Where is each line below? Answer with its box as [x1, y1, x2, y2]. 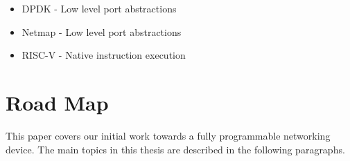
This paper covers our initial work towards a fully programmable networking [6, 128, 331, 142]
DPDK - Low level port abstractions [21, 1, 177, 15]
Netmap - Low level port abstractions [21, 24, 182, 39]
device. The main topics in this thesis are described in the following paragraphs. [6, 142, 345, 156]
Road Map [6, 88, 109, 116]
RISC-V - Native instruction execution [21, 48, 186, 62]
